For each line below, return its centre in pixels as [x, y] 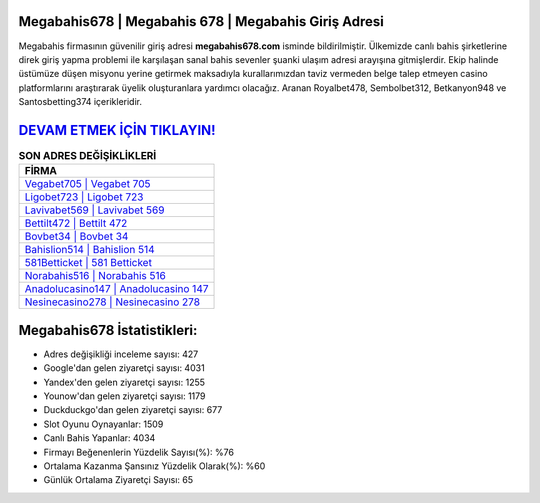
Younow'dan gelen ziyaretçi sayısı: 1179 [124, 396]
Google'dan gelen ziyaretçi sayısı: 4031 [124, 368]
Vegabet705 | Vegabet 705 [87, 184]
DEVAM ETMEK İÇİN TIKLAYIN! [117, 130]
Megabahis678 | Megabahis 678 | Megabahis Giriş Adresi [201, 21]
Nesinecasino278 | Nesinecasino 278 [112, 302]
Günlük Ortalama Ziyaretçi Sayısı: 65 [118, 480]
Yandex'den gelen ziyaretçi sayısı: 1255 [124, 382]
